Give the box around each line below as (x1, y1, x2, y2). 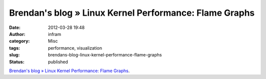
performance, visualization (48, 45, 102, 51)
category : (9, 38, 30, 44)
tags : (9, 45, 20, 51)
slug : (9, 52, 20, 58)
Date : (9, 25, 21, 30)
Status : (9, 59, 25, 65)
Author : (9, 31, 26, 37)
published (48, 59, 68, 65)
